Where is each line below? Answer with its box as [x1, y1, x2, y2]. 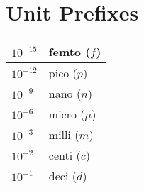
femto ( [48, 43, 91, 60]
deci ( [48, 167, 77, 184]
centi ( [48, 147, 81, 164]
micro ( [48, 106, 85, 123]
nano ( [48, 85, 82, 102]
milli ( [48, 126, 79, 143]
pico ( [48, 65, 77, 82]
